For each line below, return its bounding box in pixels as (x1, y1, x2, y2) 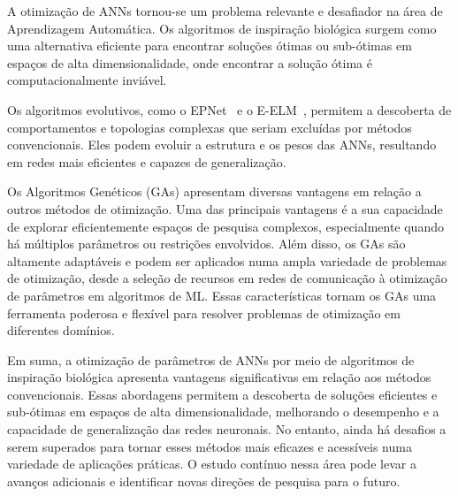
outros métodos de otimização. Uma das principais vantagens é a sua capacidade (7, 199, 443, 217)
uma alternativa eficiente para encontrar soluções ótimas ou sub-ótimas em (7, 36, 412, 55)
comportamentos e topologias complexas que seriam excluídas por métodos (7, 118, 412, 136)
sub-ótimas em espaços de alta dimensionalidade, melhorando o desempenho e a (7, 402, 439, 421)
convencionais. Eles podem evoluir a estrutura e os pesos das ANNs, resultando (7, 135, 437, 154)
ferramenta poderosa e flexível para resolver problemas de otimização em (7, 303, 401, 322)
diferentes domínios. (7, 321, 115, 340)
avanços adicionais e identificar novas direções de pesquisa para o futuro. (7, 471, 401, 490)
